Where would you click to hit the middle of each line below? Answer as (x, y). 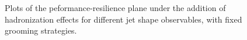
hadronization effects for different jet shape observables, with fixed (123, 19)
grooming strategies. (41, 30)
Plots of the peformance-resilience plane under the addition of (115, 8)
